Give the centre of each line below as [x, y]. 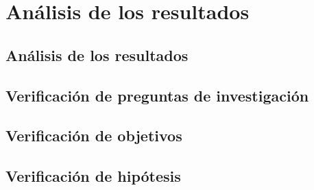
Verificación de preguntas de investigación [157, 95]
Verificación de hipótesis [93, 176]
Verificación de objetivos [94, 135]
